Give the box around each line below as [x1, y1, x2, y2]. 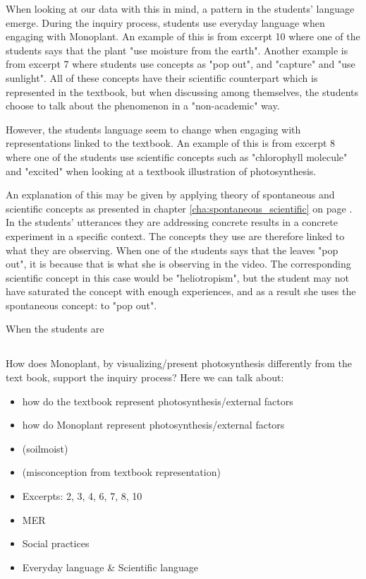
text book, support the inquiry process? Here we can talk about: [6, 370, 284, 385]
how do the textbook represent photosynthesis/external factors [22, 393, 293, 408]
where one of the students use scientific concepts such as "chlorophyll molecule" [6, 149, 348, 164]
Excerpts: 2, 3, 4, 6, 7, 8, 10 [22, 489, 142, 503]
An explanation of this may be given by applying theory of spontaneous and [6, 187, 335, 202]
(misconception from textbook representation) [22, 465, 221, 479]
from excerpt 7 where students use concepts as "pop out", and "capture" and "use [6, 56, 355, 71]
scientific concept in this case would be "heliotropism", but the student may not [6, 270, 349, 285]
